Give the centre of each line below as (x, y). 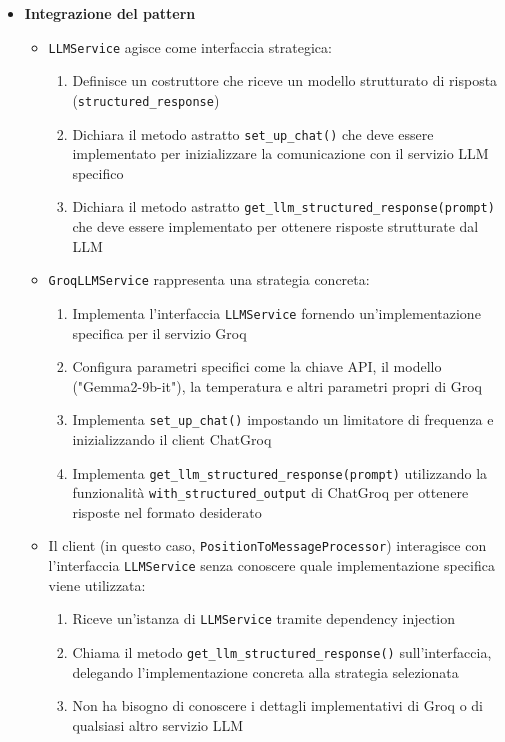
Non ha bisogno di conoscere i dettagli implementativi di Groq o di (278, 705)
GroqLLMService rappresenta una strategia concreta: (209, 279)
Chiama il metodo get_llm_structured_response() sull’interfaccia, (282, 652)
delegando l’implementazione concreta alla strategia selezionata (265, 671)
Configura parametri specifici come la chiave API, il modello (257, 366)
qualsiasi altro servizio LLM (158, 724)
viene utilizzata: (97, 584)
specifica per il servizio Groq (159, 332)
